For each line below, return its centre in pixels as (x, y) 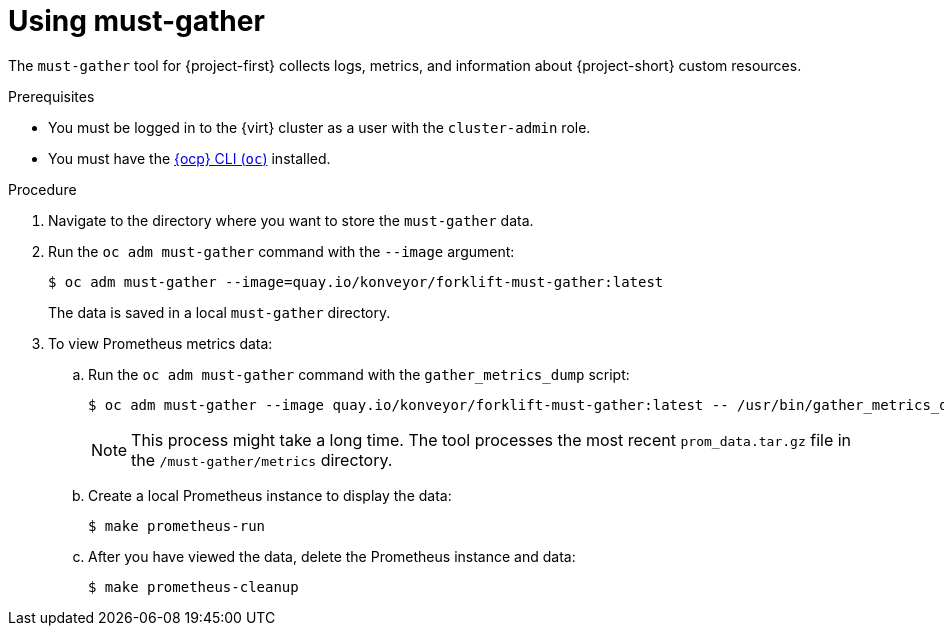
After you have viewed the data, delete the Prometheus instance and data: (332, 556)
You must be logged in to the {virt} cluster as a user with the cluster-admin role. (319, 127)
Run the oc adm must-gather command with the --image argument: (281, 251)
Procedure (42, 189)
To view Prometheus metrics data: (160, 343)
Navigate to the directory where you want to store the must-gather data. (291, 220)
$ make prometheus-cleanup (193, 586)
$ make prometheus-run (177, 525)
